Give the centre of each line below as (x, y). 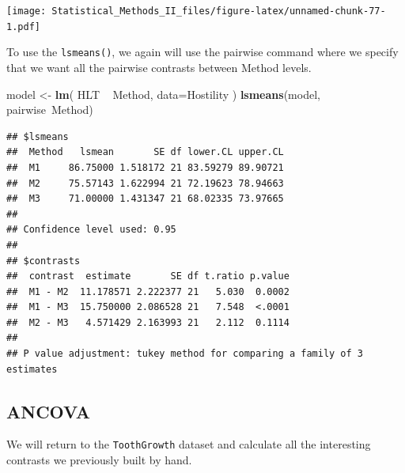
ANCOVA (48, 411)
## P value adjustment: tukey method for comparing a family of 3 (185, 354)
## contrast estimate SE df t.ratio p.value (148, 276)
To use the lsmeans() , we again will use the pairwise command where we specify (202, 52)
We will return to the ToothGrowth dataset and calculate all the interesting (189, 444)
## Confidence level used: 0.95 (91, 230)
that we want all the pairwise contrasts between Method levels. (159, 67)
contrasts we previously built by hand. (99, 460)
